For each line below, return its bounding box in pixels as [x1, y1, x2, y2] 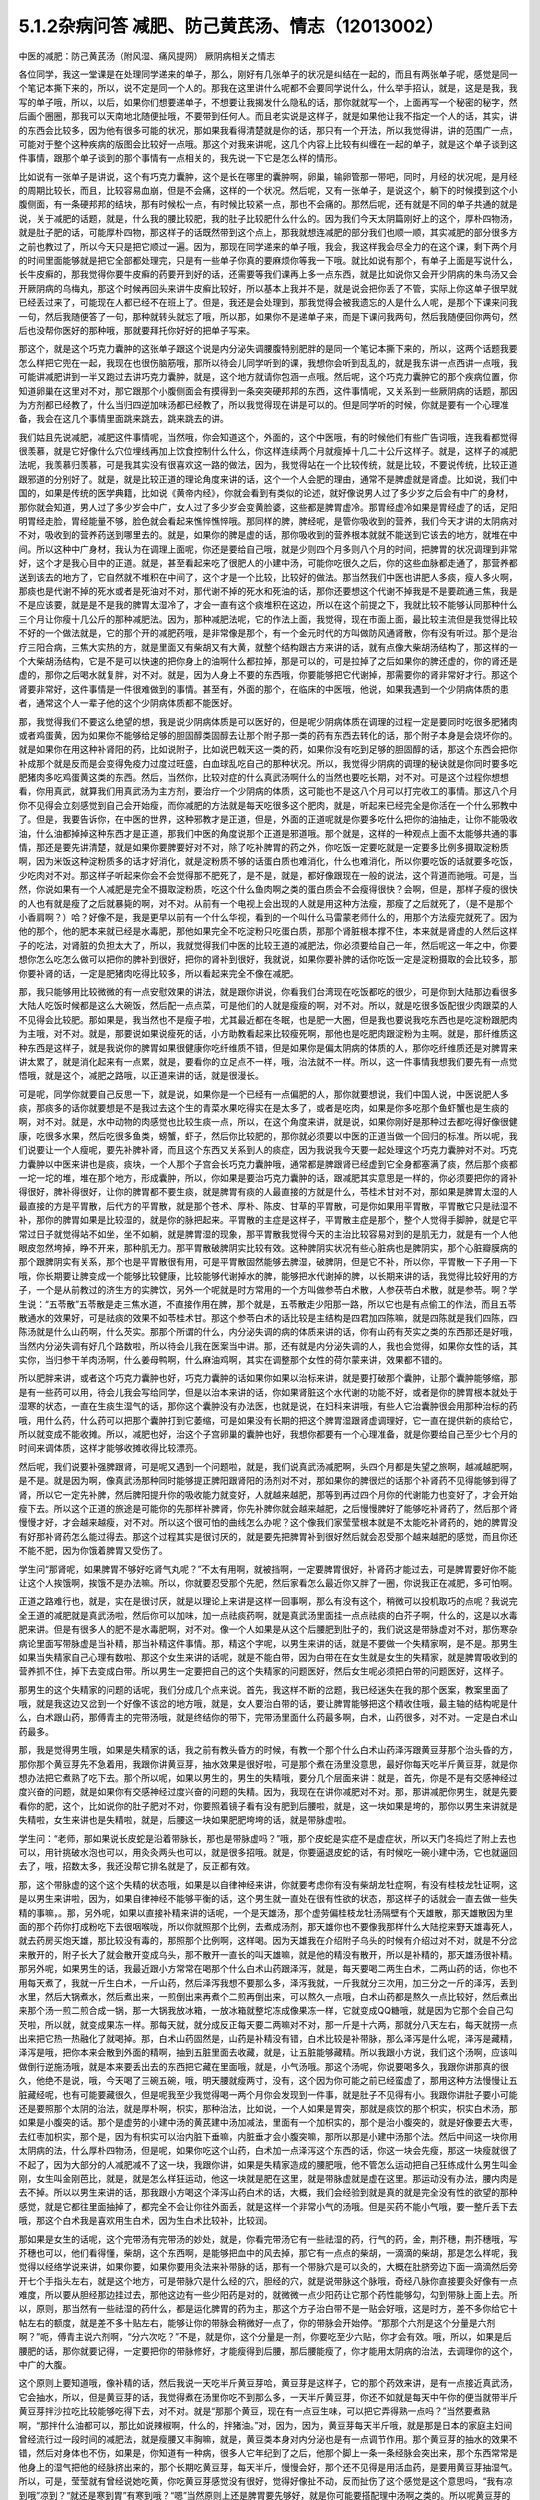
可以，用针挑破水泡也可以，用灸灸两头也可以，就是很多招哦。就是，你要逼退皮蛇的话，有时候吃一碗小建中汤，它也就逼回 [18, 1846, 518, 1858]
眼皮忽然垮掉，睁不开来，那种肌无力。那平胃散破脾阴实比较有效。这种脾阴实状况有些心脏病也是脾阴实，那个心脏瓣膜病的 [18, 1241, 518, 1254]
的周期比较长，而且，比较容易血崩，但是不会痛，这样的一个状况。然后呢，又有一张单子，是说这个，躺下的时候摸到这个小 [18, 185, 518, 197]
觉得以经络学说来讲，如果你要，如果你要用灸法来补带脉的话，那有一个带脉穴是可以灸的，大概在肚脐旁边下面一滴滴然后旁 [18, 2261, 518, 2273]
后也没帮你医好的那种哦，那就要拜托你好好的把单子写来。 [18, 324, 255, 336]
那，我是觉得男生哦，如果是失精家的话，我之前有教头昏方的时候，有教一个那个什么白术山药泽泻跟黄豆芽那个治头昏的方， [18, 1744, 518, 1756]
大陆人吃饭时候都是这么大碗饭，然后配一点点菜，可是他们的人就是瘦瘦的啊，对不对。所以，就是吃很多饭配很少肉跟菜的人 [18, 1000, 518, 1012]
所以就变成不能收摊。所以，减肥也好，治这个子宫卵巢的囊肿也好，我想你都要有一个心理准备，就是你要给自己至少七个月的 [18, 1428, 518, 1440]
